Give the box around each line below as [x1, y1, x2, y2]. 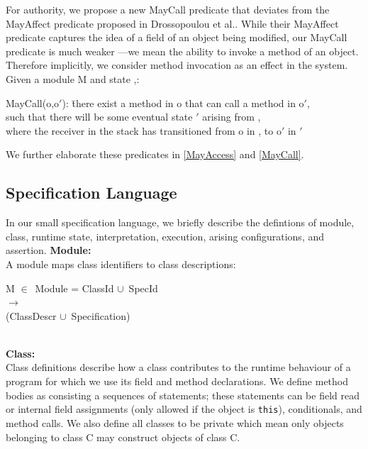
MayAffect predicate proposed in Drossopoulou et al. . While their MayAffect [6, 16, 339, 31]
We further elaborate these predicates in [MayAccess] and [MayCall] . [6, 147, 304, 162]
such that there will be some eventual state [6, 109, 193, 124]
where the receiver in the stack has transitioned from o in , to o [6, 123, 281, 138]
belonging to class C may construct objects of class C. [6, 429, 240, 444]
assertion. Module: [6, 243, 91, 257]
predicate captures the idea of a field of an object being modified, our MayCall [6, 30, 347, 45]
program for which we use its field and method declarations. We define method [6, 374, 348, 389]
